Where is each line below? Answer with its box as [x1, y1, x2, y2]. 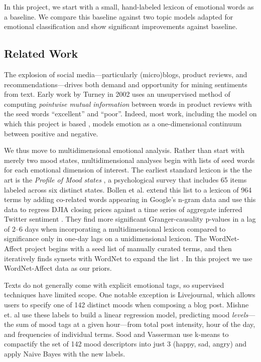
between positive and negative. [4, 128, 98, 138]
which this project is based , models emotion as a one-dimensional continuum [4, 118, 242, 128]
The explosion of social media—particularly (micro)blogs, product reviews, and [4, 69, 247, 79]
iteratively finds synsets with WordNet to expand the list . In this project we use [4, 253, 252, 263]
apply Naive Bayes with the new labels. [4, 348, 125, 359]
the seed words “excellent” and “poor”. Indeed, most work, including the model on [4, 108, 257, 119]
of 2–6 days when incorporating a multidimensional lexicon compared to [4, 223, 226, 234]
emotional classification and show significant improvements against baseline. [4, 21, 237, 32]
